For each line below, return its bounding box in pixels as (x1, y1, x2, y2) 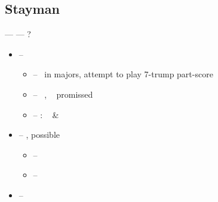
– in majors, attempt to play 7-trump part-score (33, 68, 213, 80)
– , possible (19, 128, 60, 141)
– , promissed (33, 88, 93, 100)
